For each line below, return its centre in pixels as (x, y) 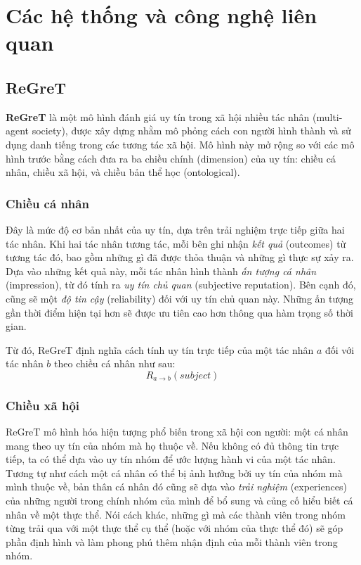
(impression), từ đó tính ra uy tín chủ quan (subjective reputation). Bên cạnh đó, (181, 285)
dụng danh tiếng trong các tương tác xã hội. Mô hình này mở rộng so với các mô (180, 144)
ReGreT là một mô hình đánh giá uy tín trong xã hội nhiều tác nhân (158, 116)
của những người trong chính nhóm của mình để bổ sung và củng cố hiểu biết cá (179, 501)
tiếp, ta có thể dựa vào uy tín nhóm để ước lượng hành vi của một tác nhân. (171, 459)
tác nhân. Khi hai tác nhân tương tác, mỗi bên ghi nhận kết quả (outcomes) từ (176, 243)
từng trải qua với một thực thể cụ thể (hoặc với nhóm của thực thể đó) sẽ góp (175, 528)
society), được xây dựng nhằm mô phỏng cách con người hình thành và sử (191, 131)
